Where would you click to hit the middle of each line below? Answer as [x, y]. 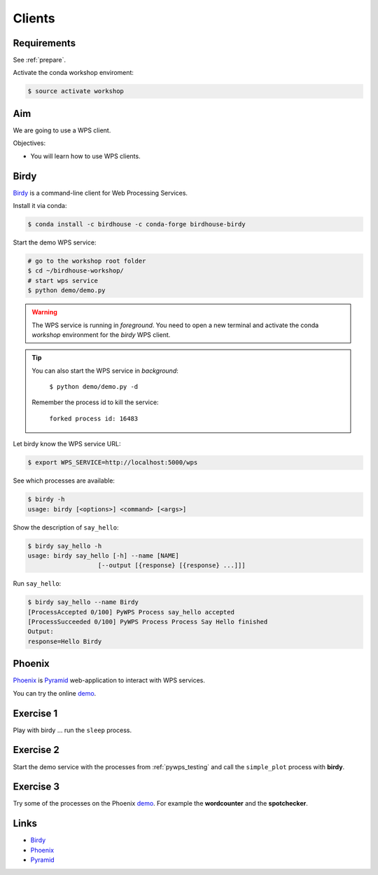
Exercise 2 [36, 750]
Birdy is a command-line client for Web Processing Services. [100, 193]
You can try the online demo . [55, 693]
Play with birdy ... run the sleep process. [72, 730]
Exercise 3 [36, 787]
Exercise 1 [35, 714]
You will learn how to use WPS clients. [85, 156]
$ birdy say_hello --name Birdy [83, 602]
